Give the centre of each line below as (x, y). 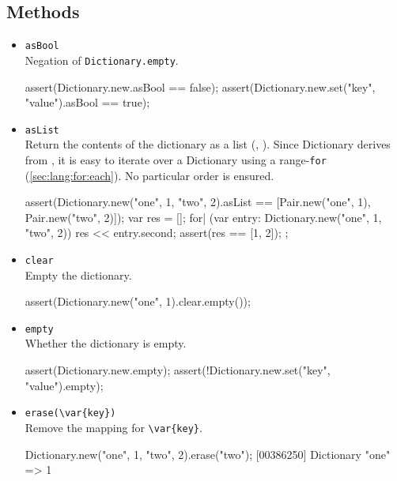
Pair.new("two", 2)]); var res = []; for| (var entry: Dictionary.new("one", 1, (203, 217)
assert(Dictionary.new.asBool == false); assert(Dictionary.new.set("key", (200, 86)
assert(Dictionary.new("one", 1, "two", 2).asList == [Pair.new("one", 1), (198, 202)
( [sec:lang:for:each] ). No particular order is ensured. (149, 175)
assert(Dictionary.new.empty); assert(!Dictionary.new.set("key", (178, 370)
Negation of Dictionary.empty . (102, 60)
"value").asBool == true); (87, 102)
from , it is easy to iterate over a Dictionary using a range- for (176, 159)
